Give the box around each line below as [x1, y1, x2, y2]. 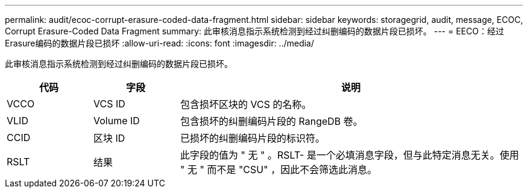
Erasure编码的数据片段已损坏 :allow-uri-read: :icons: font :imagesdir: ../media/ [5, 38, 315, 48]
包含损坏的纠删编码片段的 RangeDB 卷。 [180, 115, 363, 127]
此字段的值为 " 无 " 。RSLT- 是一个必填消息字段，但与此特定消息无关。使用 [180, 149, 519, 161]
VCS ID [93, 98, 125, 110]
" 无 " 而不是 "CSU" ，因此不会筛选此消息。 [180, 163, 377, 176]
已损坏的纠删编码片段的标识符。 [180, 132, 325, 144]
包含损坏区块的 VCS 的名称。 [180, 98, 312, 110]
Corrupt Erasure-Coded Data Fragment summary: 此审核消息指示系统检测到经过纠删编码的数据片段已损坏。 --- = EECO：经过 [5, 26, 504, 36]
